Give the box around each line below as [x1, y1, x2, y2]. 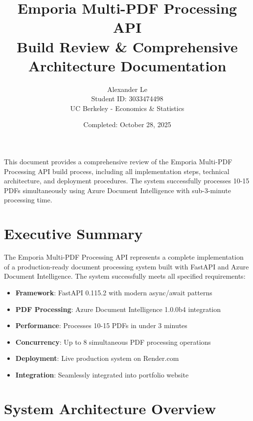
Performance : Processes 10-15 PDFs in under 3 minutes [15, 320, 187, 331]
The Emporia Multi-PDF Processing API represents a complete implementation [4, 252, 244, 262]
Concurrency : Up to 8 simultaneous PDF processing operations [15, 336, 211, 347]
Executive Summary [4, 223, 143, 244]
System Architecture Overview [4, 398, 216, 418]
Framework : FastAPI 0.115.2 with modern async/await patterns [15, 287, 212, 297]
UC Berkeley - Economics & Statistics [70, 103, 184, 113]
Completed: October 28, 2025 [83, 119, 171, 130]
